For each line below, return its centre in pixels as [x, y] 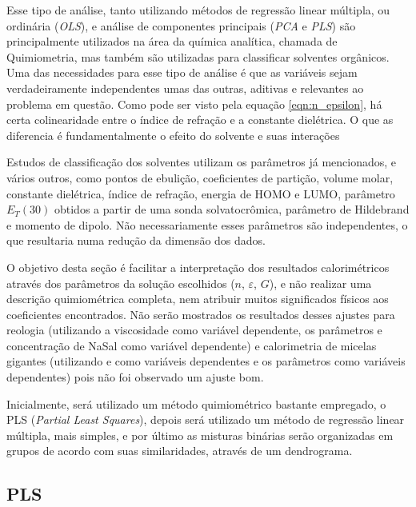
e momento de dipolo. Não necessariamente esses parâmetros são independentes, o [207, 224]
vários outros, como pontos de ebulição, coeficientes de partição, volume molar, [200, 177]
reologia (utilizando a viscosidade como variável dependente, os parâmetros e [194, 330]
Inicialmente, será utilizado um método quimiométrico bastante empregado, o [196, 403]
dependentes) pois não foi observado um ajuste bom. [135, 377]
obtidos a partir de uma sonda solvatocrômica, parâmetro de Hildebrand [232, 209]
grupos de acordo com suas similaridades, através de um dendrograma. [180, 451]
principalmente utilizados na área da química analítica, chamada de [172, 41]
